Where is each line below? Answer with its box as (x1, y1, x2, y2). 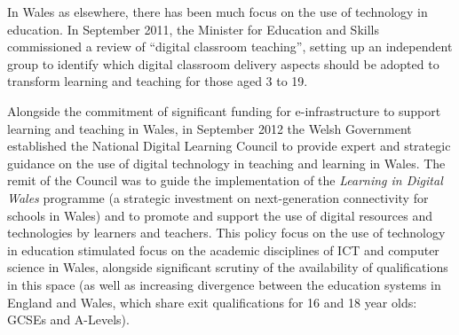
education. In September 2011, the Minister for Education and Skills (7, 19, 379, 38)
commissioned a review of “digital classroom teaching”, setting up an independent (7, 37, 453, 56)
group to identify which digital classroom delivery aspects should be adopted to (7, 54, 439, 73)
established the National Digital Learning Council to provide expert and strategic (7, 136, 451, 155)
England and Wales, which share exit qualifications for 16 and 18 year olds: (7, 292, 417, 311)
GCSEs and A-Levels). (7, 310, 130, 329)
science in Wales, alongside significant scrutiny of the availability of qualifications (7, 258, 448, 277)
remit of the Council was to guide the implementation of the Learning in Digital (7, 171, 443, 190)
